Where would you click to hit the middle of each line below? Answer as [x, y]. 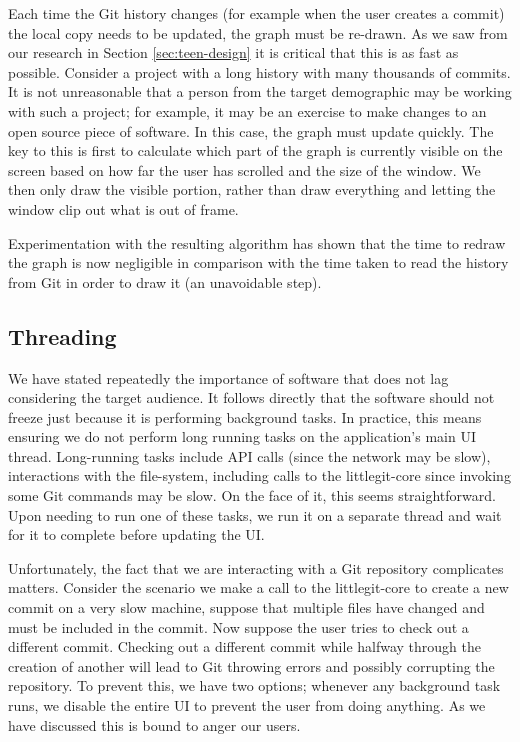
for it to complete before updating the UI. [136, 534]
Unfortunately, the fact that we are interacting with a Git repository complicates [256, 567]
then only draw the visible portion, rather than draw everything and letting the [252, 189]
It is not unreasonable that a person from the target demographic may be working [260, 91]
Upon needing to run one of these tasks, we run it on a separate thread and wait [255, 514]
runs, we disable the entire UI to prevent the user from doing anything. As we [247, 705]
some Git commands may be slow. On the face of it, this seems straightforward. [252, 495]
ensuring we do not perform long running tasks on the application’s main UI [242, 436]
